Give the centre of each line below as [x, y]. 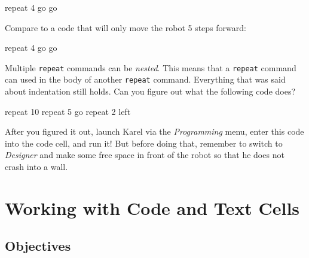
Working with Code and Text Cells [152, 207]
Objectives [38, 246]
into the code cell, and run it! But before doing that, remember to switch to [144, 143]
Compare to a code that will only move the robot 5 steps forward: [126, 27]
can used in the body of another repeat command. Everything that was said [145, 79]
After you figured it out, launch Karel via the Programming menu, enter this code [154, 131]
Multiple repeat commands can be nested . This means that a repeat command [151, 67]
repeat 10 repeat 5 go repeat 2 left [68, 111]
